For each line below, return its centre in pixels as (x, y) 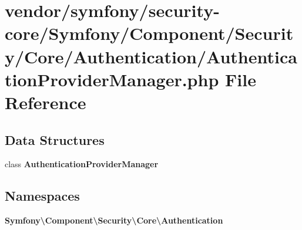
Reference (46, 102)
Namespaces (42, 196)
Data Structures (55, 139)
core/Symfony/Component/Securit (149, 33)
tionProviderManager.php (112, 79)
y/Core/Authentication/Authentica (151, 56)
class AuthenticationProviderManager (82, 164)
